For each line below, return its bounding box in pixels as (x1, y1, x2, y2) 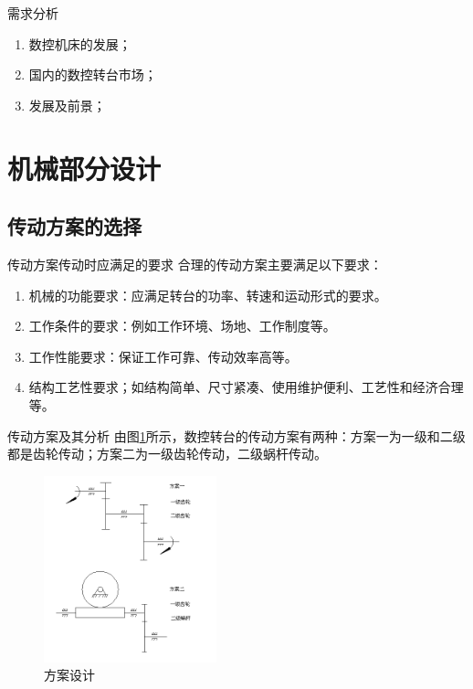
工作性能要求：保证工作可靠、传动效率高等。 (28, 346, 298, 366)
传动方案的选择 (7, 212, 142, 240)
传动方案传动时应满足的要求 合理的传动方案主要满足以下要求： (7, 254, 383, 273)
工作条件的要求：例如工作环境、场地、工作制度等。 (28, 316, 336, 335)
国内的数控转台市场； (28, 65, 157, 84)
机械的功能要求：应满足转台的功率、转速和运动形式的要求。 (28, 285, 387, 304)
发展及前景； (28, 95, 106, 114)
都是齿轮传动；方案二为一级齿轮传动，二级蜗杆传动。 (7, 444, 327, 463)
